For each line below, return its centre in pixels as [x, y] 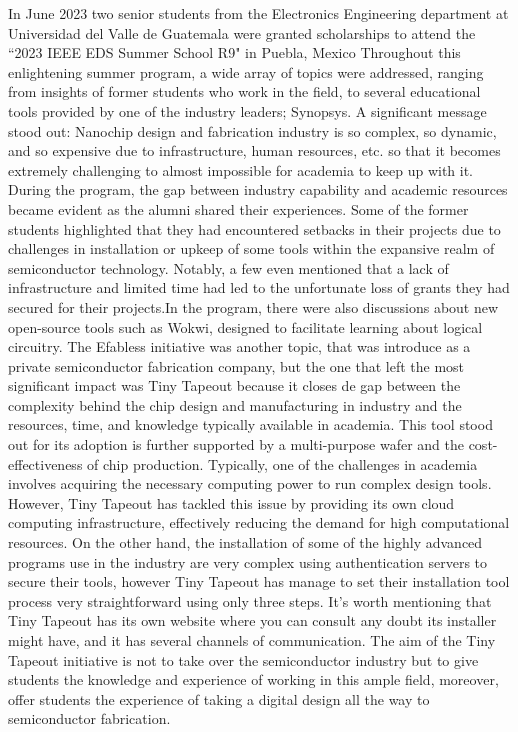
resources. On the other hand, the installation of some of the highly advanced [245, 542]
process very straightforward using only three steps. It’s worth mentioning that [250, 600]
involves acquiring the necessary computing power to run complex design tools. [250, 483]
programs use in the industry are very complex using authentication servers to [248, 561]
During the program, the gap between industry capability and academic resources [258, 189]
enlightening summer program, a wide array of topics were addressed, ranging [246, 71]
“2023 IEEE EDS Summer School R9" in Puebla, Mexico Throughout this [234, 52]
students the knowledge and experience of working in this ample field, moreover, [253, 679]
